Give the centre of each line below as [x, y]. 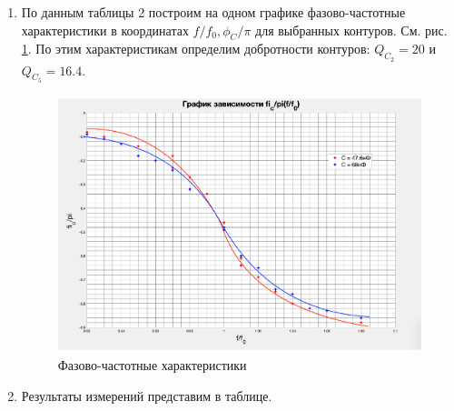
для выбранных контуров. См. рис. [351, 30]
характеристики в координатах [105, 30]
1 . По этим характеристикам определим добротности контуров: [196, 49]
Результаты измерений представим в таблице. [147, 395]
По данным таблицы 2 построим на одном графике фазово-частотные [213, 12]
